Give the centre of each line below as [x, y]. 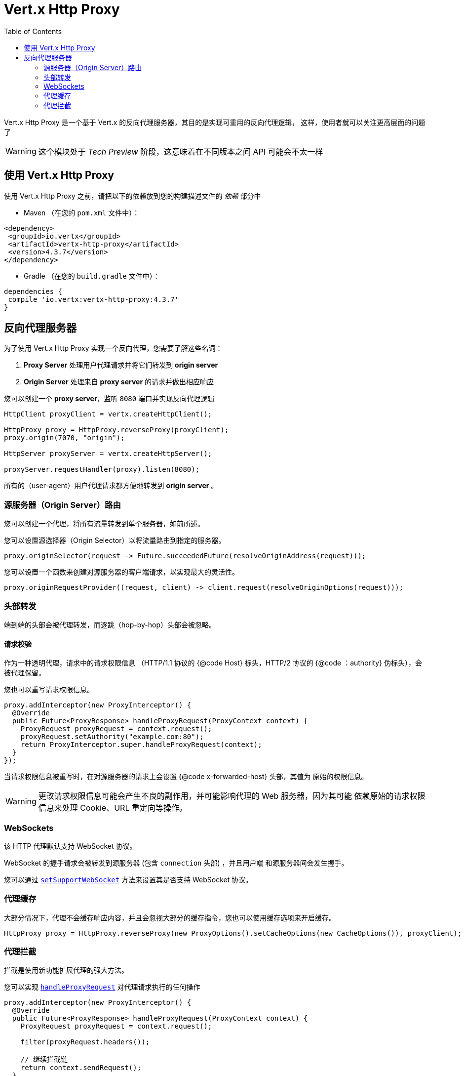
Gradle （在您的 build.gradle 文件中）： [92, 276]
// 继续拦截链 [44, 1059]
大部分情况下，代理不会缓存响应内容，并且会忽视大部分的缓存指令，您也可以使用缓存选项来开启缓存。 [170, 917]
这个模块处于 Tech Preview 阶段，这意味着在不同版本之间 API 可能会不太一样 [181, 151]
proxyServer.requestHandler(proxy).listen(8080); [102, 470]
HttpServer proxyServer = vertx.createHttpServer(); [108, 454]
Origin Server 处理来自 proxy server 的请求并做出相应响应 [119, 382]
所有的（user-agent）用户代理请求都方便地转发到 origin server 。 [111, 486]
